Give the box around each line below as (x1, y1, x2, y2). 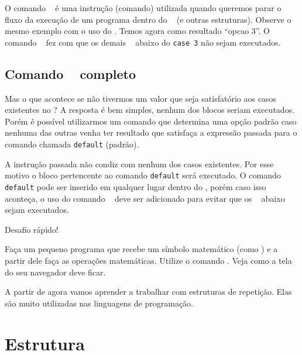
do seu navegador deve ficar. (5, 266, 106, 278)
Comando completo (5, 64, 136, 82)
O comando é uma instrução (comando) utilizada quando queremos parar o (5, 2, 282, 13)
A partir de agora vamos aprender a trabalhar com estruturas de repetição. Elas (5, 285, 292, 298)
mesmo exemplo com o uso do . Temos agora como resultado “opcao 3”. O (5, 25, 270, 37)
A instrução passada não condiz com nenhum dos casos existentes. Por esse (5, 157, 274, 170)
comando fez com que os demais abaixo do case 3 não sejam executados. (5, 36, 281, 48)
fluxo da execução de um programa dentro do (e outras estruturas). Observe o (5, 13, 291, 25)
